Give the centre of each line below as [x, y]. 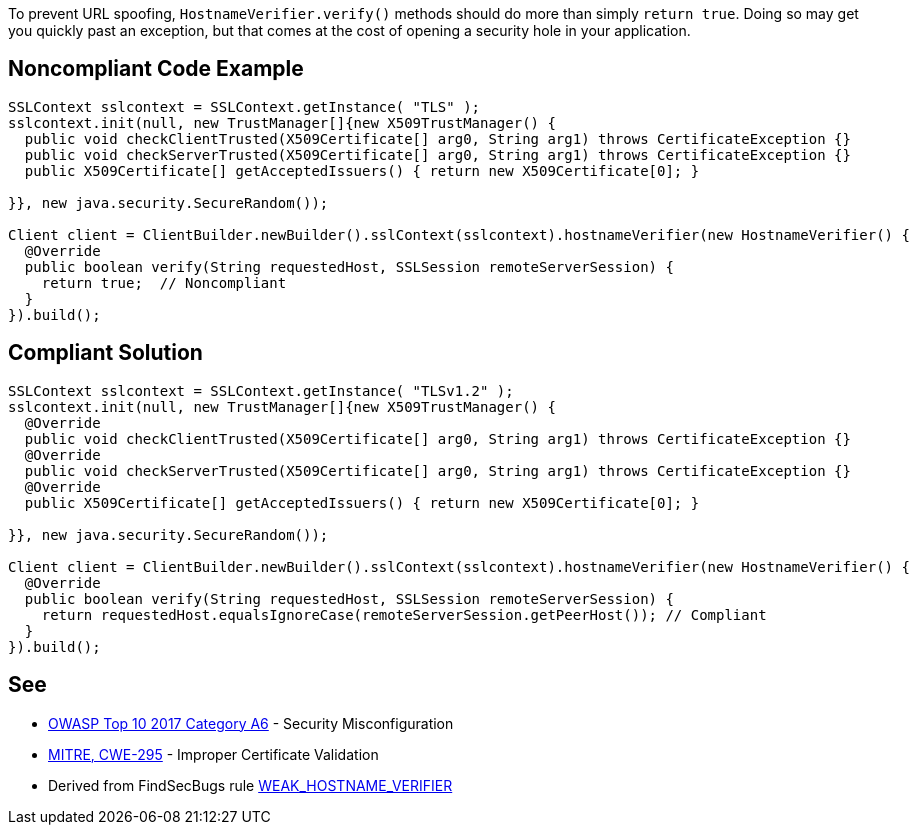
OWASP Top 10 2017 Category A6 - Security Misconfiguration [251, 723]
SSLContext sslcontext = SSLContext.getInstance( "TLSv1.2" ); [261, 390]
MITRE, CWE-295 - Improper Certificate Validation [213, 754]
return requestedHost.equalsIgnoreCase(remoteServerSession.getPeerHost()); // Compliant [404, 614]
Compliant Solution [105, 353]
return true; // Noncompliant [164, 282]
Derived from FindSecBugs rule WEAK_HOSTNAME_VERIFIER [250, 785]
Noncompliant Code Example [156, 69]
